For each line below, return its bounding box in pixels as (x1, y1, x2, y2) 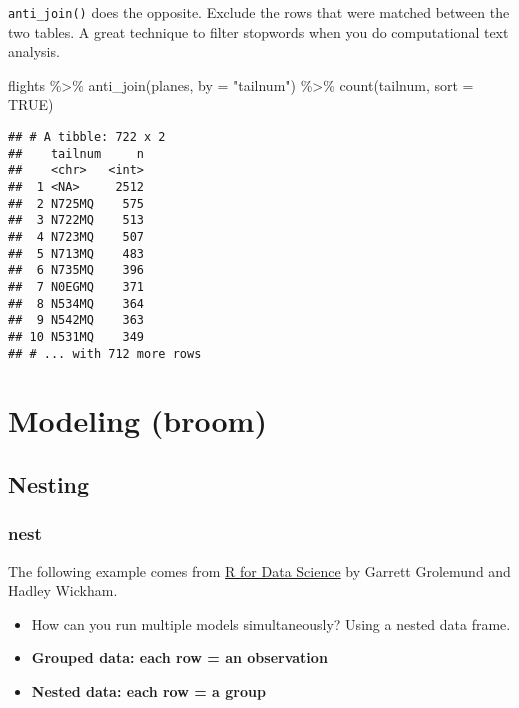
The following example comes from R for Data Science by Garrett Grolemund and (8, 560, 511, 581)
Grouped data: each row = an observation (31, 647, 328, 668)
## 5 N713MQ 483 (8, 246, 145, 261)
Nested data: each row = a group (31, 680, 266, 701)
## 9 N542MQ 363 (8, 313, 145, 328)
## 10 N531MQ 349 (8, 329, 145, 344)
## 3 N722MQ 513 (8, 213, 145, 228)
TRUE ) (8, 94, 54, 115)
